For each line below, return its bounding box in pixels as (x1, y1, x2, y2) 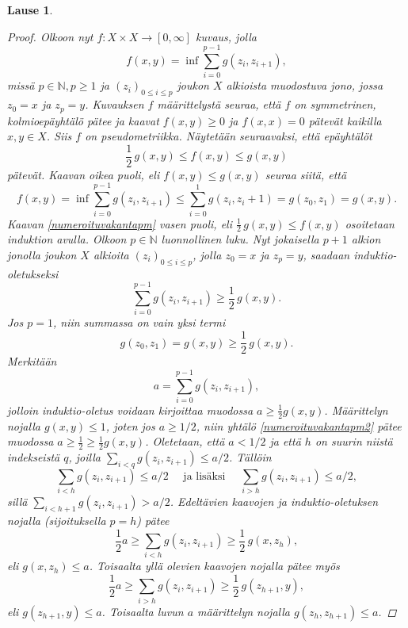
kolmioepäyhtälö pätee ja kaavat (7, 112, 159, 128)
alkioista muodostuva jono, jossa (226, 77, 383, 94)
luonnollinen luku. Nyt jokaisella (161, 231, 319, 247)
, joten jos (105, 417, 155, 434)
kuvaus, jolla (195, 28, 257, 44)
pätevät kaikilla (308, 112, 382, 128)
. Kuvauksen (85, 96, 144, 113)
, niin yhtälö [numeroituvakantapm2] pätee (196, 417, 402, 434)
